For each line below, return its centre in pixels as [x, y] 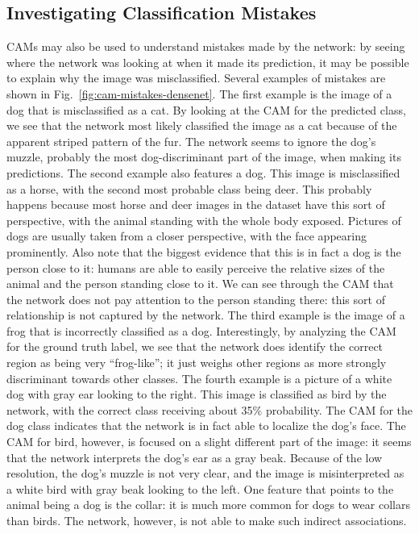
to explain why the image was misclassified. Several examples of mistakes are [196, 78]
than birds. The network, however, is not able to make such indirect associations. [207, 521]
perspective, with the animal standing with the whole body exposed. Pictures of [204, 220]
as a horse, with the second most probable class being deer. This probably [189, 188]
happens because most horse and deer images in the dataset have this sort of [196, 204]
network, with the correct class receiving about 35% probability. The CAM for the [209, 409]
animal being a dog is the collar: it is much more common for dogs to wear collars [208, 505]
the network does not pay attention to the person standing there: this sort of [196, 299]
